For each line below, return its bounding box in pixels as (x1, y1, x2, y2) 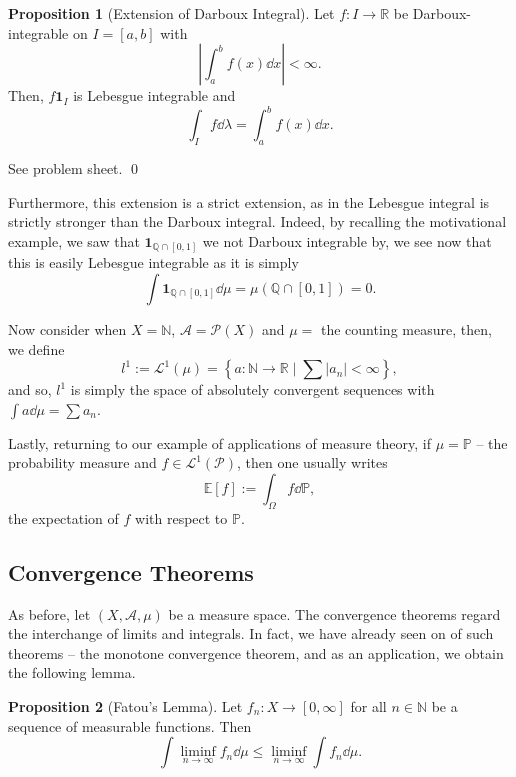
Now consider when (8, 318, 127, 339)
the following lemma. (8, 662, 136, 683)
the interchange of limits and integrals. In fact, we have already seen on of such (8, 623, 494, 644)
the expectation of (8, 507, 119, 528)
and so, (8, 379, 52, 400)
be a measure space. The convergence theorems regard (168, 603, 501, 624)
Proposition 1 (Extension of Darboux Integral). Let (8, 3, 335, 23)
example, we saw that (8, 230, 140, 251)
